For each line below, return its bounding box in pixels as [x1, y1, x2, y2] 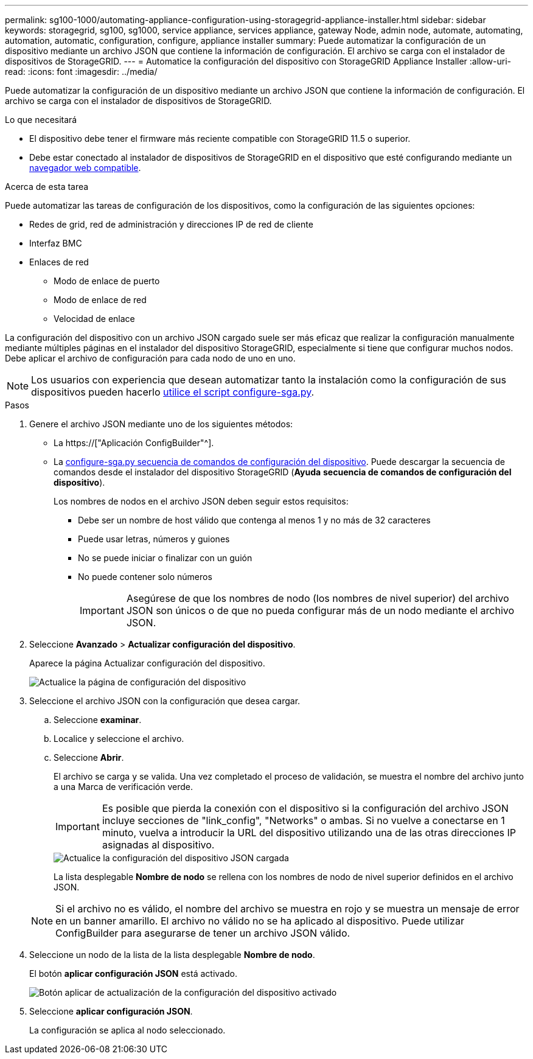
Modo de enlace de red [54, 295, 147, 305]
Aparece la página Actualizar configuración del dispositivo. [29, 658, 265, 668]
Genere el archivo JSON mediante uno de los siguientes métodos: [29, 419, 293, 429]
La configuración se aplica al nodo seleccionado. [29, 1025, 226, 1035]
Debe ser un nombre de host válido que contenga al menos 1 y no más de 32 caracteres [78, 515, 431, 525]
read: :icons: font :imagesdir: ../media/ [5, 66, 158, 77]
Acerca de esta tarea [5, 181, 89, 192]
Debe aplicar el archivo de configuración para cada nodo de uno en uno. [5, 353, 296, 363]
